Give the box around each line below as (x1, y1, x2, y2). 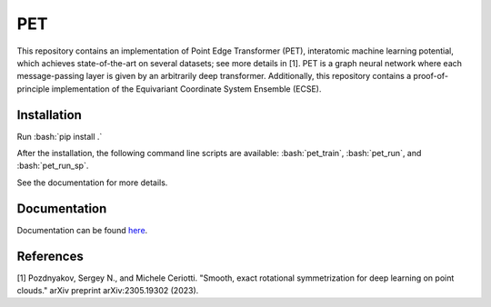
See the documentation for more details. (16, 177, 168, 188)
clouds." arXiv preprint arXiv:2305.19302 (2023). (16, 285, 199, 295)
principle (16, 83, 50, 94)
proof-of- (413, 71, 449, 82)
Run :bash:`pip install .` (16, 131, 103, 142)
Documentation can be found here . (16, 224, 148, 235)
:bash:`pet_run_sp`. (16, 160, 89, 172)
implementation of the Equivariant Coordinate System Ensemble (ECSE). (51, 83, 322, 94)
